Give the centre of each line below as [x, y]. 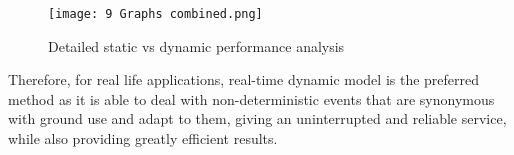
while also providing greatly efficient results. [143, 138]
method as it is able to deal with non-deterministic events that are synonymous [251, 98]
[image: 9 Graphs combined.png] [155, 14]
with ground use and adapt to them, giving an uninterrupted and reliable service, [257, 118]
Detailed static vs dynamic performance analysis [196, 45]
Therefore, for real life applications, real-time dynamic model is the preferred [244, 79]
